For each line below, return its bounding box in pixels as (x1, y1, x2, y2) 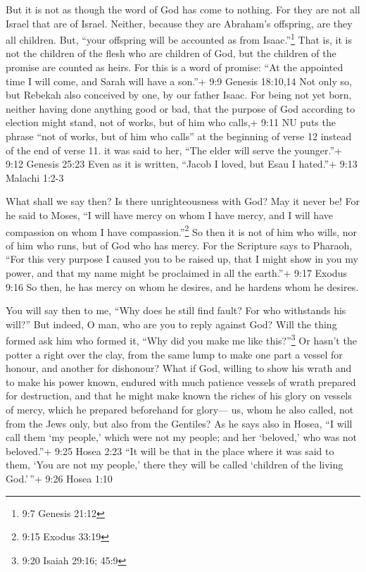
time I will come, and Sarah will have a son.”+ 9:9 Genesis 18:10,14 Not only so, (6, 73, 352, 88)
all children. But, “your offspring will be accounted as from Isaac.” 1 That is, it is (6, 30, 352, 46)
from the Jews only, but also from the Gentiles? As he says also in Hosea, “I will (6, 416, 353, 430)
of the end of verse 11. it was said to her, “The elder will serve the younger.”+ (6, 142, 343, 157)
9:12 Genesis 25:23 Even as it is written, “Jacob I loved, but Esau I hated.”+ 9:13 (6, 156, 358, 171)
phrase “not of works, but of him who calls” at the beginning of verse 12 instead (6, 129, 352, 143)
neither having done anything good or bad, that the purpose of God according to (6, 101, 355, 116)
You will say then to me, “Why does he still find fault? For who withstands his (6, 303, 346, 318)
